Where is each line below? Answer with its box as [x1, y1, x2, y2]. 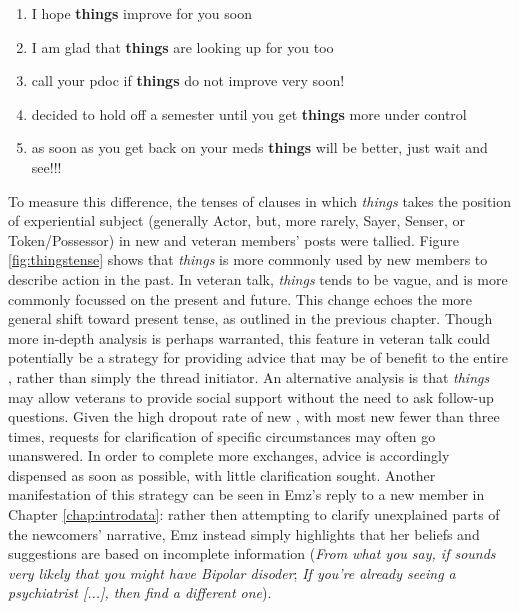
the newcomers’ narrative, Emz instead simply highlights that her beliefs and [8, 523, 480, 544]
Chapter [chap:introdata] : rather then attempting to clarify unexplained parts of [8, 504, 500, 525]
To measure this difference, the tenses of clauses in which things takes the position [8, 190, 512, 211]
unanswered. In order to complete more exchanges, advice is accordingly [8, 445, 450, 466]
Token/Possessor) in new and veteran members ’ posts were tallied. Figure [8, 229, 460, 250]
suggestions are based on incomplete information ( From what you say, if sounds [8, 543, 496, 564]
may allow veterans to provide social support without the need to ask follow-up [8, 386, 494, 407]
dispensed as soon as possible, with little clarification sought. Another [8, 464, 436, 485]
